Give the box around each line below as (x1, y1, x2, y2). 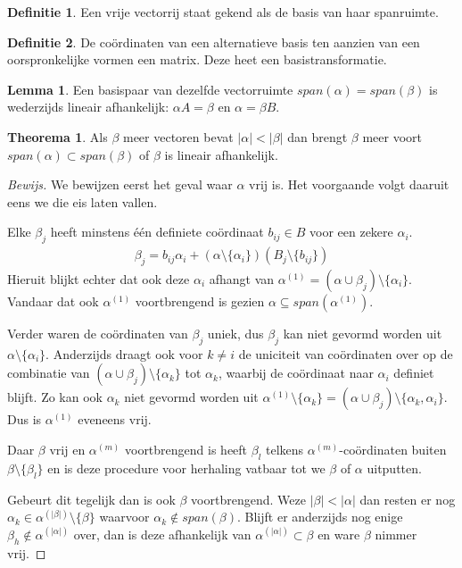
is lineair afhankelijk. (164, 145, 278, 163)
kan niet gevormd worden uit (283, 323, 442, 342)
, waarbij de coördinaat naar (218, 363, 374, 382)
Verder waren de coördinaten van (7, 323, 188, 342)
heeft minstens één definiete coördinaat (50, 222, 264, 241)
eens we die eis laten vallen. (7, 192, 158, 211)
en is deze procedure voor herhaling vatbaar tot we (47, 458, 326, 477)
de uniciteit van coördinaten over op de (238, 344, 453, 363)
